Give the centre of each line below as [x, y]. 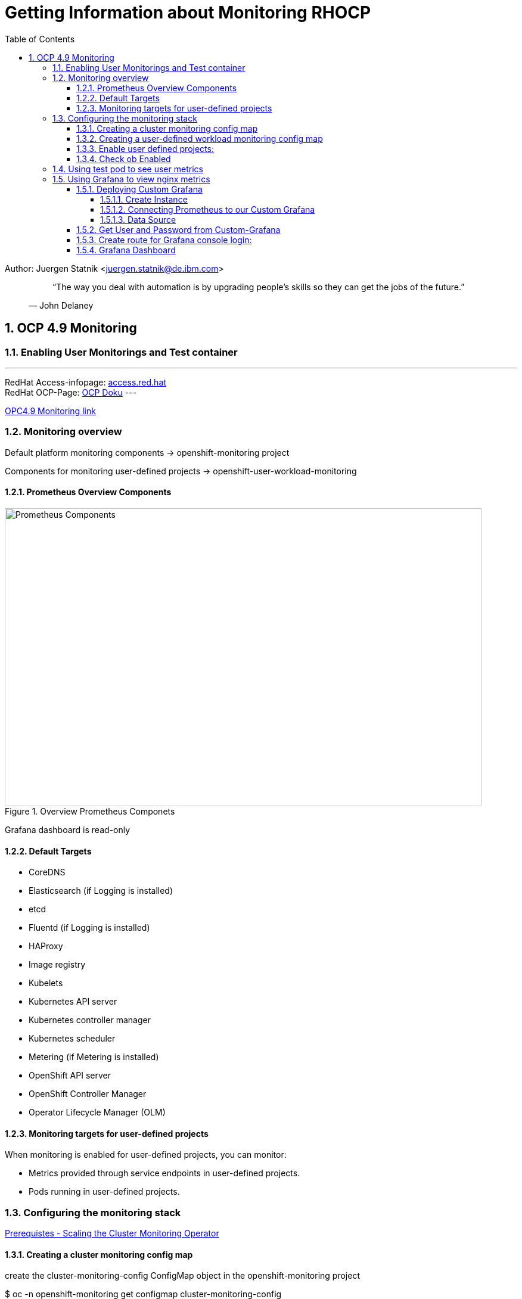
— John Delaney [61, 305]
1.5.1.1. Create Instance [144, 199]
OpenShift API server [70, 1076]
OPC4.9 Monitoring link [50, 411]
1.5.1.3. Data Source [138, 219]
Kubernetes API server [73, 1002]
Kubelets [46, 983]
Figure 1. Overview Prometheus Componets [90, 811]
